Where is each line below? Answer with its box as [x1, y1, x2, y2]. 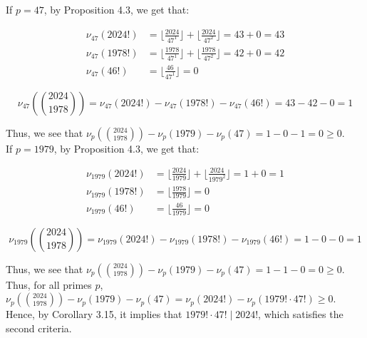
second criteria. [6, 320, 72, 335]
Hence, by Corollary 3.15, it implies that [6, 307, 182, 322]
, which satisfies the [258, 307, 343, 322]
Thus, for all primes [6, 277, 92, 292]
